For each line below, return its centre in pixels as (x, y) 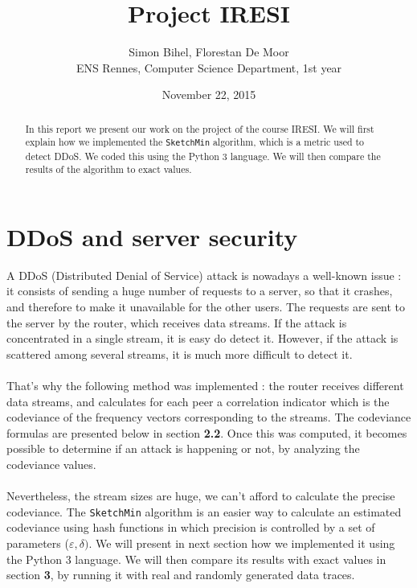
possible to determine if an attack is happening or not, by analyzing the (183, 448)
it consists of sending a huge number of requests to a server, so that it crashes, (200, 291)
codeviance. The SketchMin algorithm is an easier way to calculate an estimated (204, 511)
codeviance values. (51, 464)
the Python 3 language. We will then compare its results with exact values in (196, 559)
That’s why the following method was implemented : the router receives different (205, 385)
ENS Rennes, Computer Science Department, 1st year (209, 67)
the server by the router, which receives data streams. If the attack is (177, 322)
